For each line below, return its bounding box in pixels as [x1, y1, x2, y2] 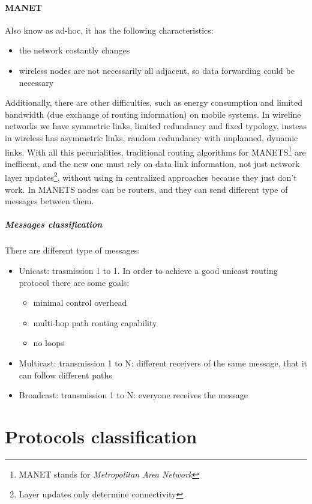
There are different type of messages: [5, 244, 140, 257]
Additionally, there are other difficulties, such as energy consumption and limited [5, 96, 302, 109]
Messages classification [5, 218, 103, 231]
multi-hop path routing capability [33, 316, 157, 329]
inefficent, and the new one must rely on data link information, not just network [5, 157, 300, 169]
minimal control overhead [33, 296, 127, 309]
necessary [19, 76, 54, 88]
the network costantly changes [19, 44, 130, 56]
